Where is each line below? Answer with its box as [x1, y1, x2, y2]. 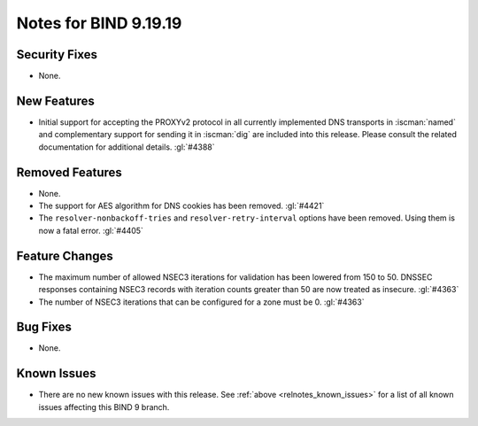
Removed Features [16, 165, 123, 180]
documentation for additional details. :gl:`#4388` [38, 142, 215, 152]
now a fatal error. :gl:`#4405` [38, 225, 143, 236]
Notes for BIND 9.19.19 [16, 13, 182, 33]
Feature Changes [16, 248, 114, 263]
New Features [16, 93, 95, 108]
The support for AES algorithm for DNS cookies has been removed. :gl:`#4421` [38, 200, 325, 212]
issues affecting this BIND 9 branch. [38, 401, 170, 412]
